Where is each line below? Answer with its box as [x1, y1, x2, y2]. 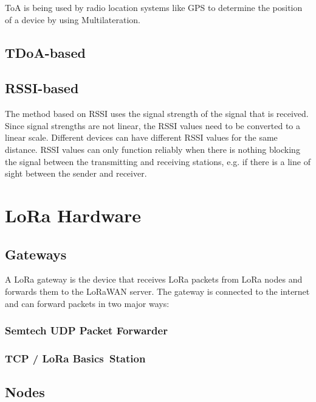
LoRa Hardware [5, 202, 142, 227]
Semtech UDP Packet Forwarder [5, 323, 168, 338]
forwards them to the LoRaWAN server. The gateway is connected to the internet [5, 284, 310, 297]
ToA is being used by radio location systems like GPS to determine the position [5, 1, 303, 13]
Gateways [5, 244, 67, 263]
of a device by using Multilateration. [5, 13, 140, 26]
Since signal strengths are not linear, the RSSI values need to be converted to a [5, 119, 300, 132]
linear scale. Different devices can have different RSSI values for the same [5, 131, 278, 144]
